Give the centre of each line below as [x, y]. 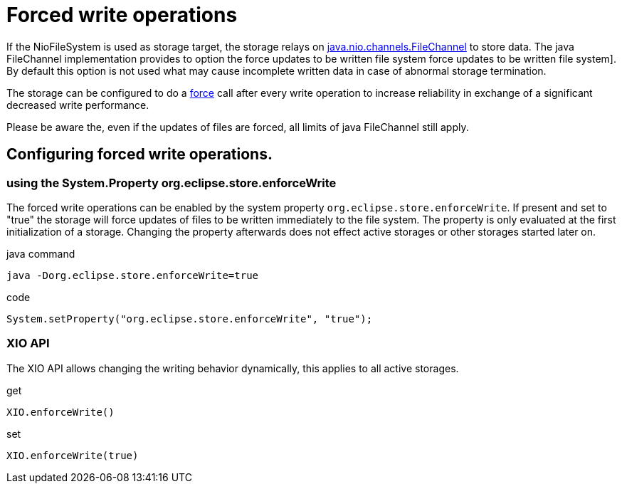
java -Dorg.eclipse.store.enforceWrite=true [133, 275]
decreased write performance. [78, 105]
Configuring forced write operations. [139, 154]
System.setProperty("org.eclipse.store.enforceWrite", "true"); [190, 319]
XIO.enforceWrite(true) [73, 455]
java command [41, 253]
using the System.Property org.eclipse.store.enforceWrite [172, 183]
